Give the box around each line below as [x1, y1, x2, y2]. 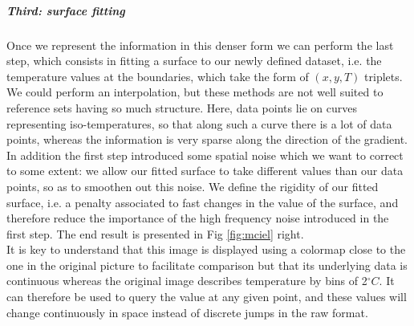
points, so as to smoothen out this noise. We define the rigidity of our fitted [6, 177, 379, 194]
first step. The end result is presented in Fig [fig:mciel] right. [6, 225, 304, 242]
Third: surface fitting [6, 2, 125, 18]
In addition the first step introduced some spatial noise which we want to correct [6, 146, 404, 163]
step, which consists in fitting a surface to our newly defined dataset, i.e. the [6, 52, 382, 69]
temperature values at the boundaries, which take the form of [6, 67, 309, 84]
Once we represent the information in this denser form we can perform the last [6, 36, 394, 53]
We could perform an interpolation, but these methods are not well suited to [6, 84, 384, 100]
